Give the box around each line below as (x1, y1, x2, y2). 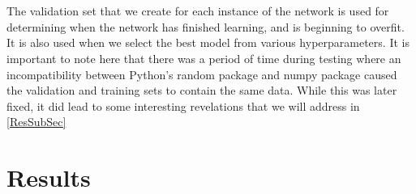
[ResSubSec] (6, 113, 66, 130)
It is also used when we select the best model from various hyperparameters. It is (6, 34, 410, 51)
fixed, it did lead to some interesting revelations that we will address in (6, 97, 360, 114)
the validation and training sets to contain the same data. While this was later (6, 82, 397, 99)
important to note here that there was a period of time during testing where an (6, 49, 401, 66)
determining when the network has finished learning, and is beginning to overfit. (6, 18, 405, 35)
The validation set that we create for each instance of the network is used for (6, 2, 389, 19)
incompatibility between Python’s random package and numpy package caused (6, 65, 397, 82)
